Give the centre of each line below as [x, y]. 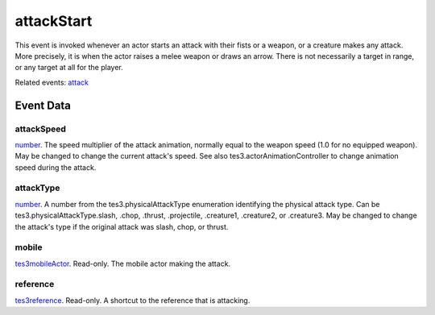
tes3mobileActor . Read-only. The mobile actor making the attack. [123, 263]
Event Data [43, 105]
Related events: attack [52, 82]
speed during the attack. [56, 167]
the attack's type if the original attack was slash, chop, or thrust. [122, 226]
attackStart [54, 21]
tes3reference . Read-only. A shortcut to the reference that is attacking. [133, 300]
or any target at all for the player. [69, 68]
